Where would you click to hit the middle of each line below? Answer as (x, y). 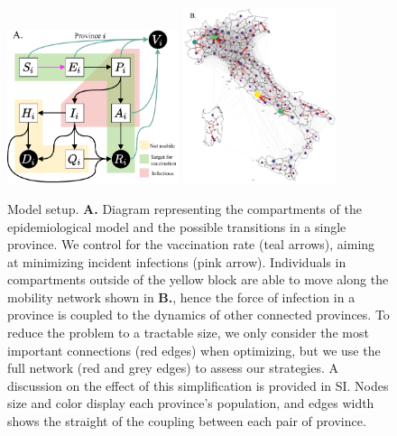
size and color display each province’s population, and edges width (191, 403)
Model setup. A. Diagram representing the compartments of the (185, 208)
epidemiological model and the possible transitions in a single (177, 226)
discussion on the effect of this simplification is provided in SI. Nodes (198, 385)
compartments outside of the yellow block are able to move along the (198, 279)
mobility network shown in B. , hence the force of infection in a (181, 297)
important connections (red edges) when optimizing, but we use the (194, 350)
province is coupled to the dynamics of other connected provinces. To (198, 315)
